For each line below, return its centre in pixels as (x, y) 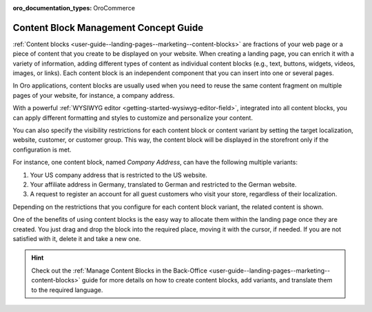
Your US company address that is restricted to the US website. (119, 175)
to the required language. (67, 290)
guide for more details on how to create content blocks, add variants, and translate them (207, 280)
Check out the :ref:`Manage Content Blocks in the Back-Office (120, 270)
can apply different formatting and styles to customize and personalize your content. (133, 118)
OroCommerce (114, 8)
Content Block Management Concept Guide (108, 28)
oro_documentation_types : (52, 8)
